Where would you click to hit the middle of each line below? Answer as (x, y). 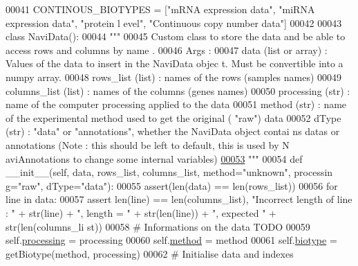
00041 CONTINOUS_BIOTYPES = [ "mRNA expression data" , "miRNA (160, 9)
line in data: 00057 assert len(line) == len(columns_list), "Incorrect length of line (179, 199)
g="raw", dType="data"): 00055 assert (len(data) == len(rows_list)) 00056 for (172, 185)
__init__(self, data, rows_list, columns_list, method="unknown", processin (169, 172)
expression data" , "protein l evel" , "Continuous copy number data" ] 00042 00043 (174, 23)
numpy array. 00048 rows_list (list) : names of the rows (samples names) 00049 (174, 77)
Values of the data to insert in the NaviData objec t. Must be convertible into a (175, 63)
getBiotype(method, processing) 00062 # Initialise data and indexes (150, 253)
